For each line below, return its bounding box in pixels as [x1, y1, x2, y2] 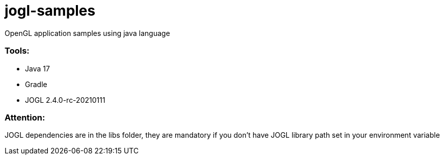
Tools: [5, 46, 30, 56]
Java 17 [25, 64, 50, 73]
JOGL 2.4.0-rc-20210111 [25, 95, 105, 104]
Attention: [5, 112, 45, 123]
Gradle [25, 79, 47, 89]
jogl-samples [5, 2, 96, 19]
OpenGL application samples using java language [5, 28, 170, 37]
